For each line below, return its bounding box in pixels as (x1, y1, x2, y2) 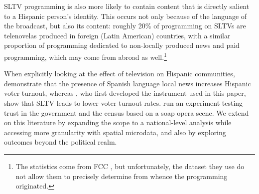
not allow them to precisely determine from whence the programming (15, 171, 228, 181)
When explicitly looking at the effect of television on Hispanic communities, (4, 68, 235, 79)
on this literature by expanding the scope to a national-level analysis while (4, 117, 232, 128)
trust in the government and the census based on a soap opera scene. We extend (4, 107, 249, 118)
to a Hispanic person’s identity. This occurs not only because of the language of (4, 10, 247, 21)
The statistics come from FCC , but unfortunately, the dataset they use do (15, 161, 245, 171)
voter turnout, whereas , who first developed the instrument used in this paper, (4, 88, 246, 98)
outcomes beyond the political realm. (4, 137, 117, 147)
